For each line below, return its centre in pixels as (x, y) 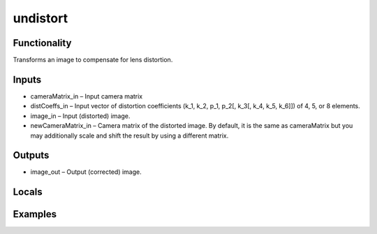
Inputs (27, 79)
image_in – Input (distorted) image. (80, 116)
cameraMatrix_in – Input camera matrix (87, 96)
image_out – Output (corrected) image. (86, 172)
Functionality (42, 43)
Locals (28, 192)
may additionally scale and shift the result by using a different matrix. (130, 136)
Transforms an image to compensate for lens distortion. (93, 60)
